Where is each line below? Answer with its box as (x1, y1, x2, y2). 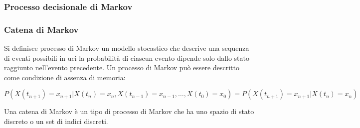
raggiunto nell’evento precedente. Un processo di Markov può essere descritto (4, 62, 239, 73)
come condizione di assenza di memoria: (4, 72, 126, 82)
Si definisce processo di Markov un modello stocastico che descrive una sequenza (4, 43, 249, 53)
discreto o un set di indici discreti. (4, 116, 108, 127)
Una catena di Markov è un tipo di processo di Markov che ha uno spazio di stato (4, 106, 254, 117)
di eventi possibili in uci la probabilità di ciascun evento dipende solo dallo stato (4, 52, 250, 63)
